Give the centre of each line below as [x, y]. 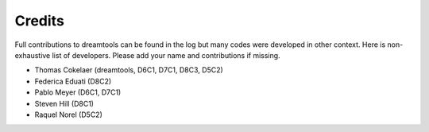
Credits [40, 21]
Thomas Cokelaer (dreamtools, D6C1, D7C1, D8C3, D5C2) [129, 70]
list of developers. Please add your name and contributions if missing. [166, 55]
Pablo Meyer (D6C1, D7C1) [78, 92]
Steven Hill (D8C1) [64, 103]
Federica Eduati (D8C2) [73, 81]
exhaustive [33, 55]
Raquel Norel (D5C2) [69, 115]
